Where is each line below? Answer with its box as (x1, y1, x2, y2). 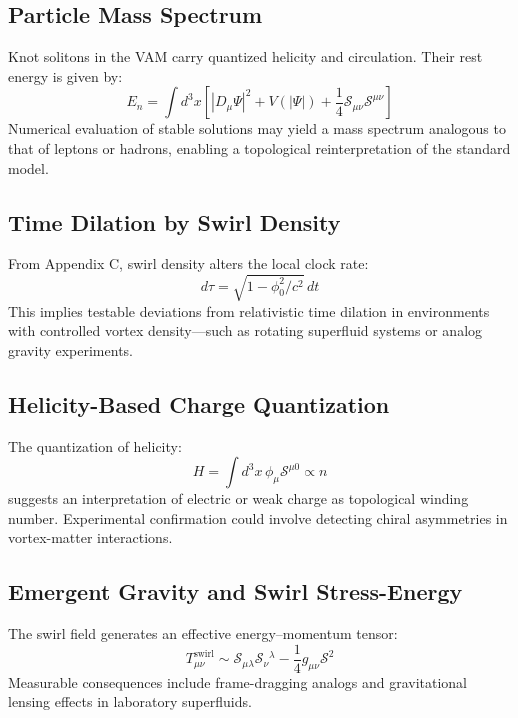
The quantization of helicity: (8, 435, 182, 456)
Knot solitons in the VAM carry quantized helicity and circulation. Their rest (8, 46, 483, 67)
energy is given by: (8, 65, 123, 86)
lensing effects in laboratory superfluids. (8, 691, 252, 712)
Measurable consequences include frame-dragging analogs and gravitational (8, 671, 467, 692)
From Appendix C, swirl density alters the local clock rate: (8, 253, 369, 274)
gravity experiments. (8, 339, 133, 360)
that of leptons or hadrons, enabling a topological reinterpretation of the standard (8, 137, 511, 158)
